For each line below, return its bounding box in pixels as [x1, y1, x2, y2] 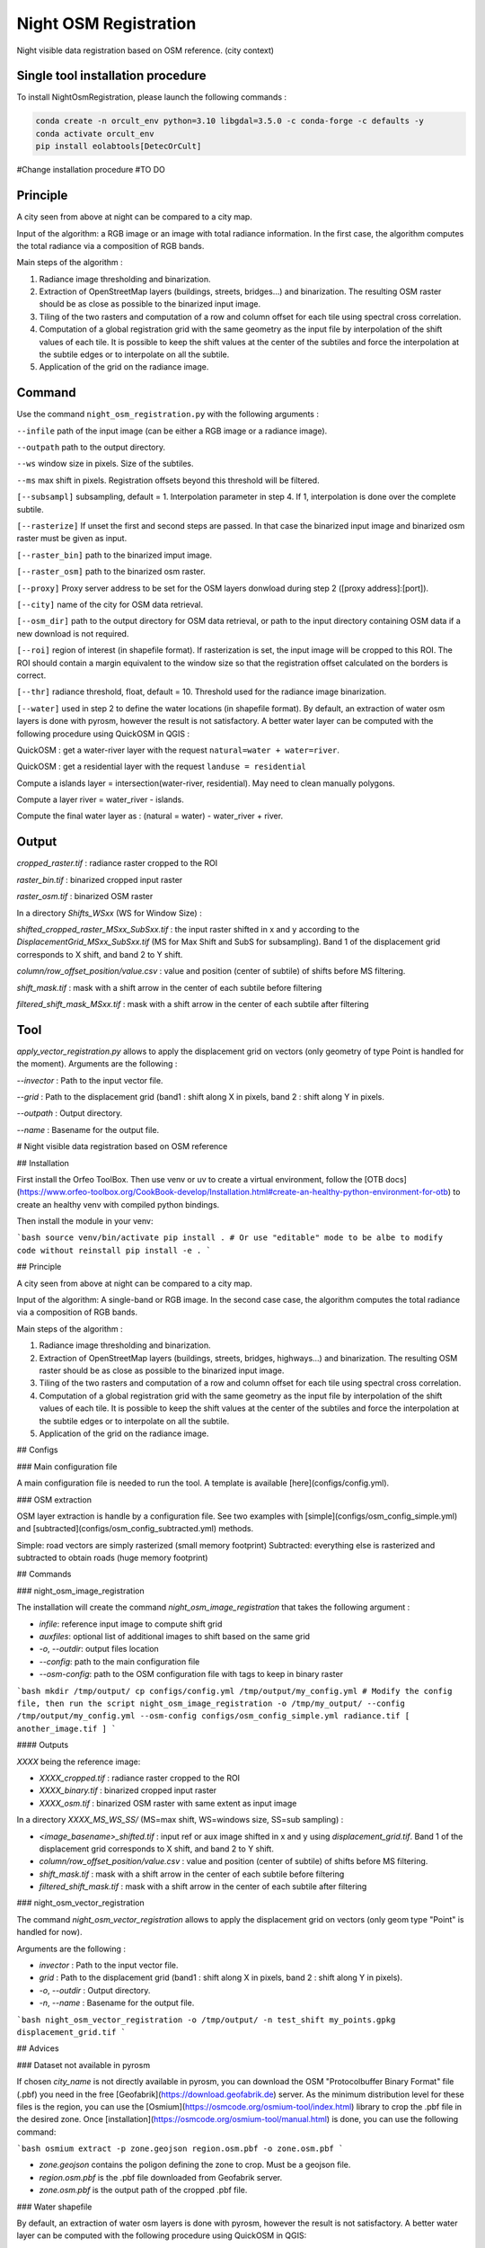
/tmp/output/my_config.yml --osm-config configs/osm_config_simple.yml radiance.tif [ [16, 1711, 410, 1721]
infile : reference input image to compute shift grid [39, 1619, 223, 1629]
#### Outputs [16, 1740, 69, 1751]
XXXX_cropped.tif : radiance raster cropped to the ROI [39, 1772, 241, 1783]
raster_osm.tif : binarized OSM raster [16, 891, 154, 902]
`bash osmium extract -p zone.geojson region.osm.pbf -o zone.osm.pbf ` [16, 2144, 344, 2154]
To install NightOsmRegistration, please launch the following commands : [16, 92, 287, 103]
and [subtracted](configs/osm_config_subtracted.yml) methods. [16, 1523, 254, 1534]
